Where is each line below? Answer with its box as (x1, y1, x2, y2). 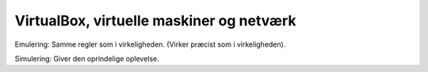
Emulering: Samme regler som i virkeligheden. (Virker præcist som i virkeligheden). (14, 40, 286, 49)
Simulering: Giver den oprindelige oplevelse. (14, 54, 160, 63)
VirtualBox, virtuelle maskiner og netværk (14, 12, 296, 29)
